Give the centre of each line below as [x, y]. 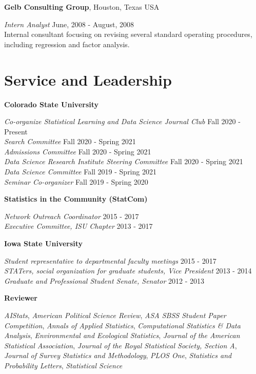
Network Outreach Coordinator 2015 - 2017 [72, 216]
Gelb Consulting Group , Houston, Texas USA [82, 7]
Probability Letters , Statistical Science [63, 365]
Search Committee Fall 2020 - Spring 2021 [70, 141]
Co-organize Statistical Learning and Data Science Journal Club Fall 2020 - [122, 121]
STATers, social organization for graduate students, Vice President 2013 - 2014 [128, 271]
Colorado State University [52, 104]
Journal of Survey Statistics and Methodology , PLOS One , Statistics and [118, 355]
